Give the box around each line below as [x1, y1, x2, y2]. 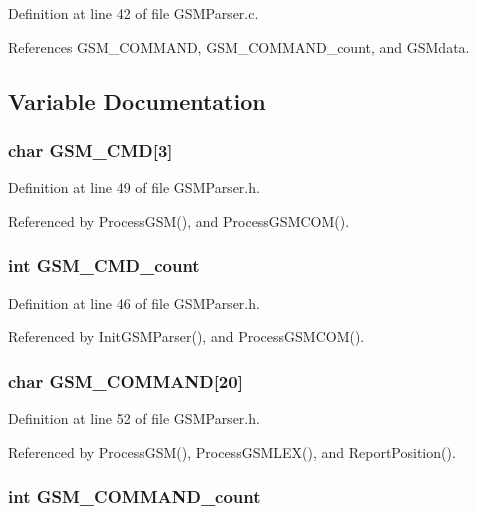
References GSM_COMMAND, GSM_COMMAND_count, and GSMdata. [8, 36, 470, 57]
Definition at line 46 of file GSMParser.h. [8, 292, 260, 313]
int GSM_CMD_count [8, 253, 200, 278]
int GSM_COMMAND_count [8, 484, 261, 509]
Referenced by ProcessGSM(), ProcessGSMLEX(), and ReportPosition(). [8, 441, 456, 462]
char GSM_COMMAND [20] [8, 368, 243, 393]
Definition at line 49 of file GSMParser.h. [8, 177, 260, 198]
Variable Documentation [8, 85, 266, 116]
